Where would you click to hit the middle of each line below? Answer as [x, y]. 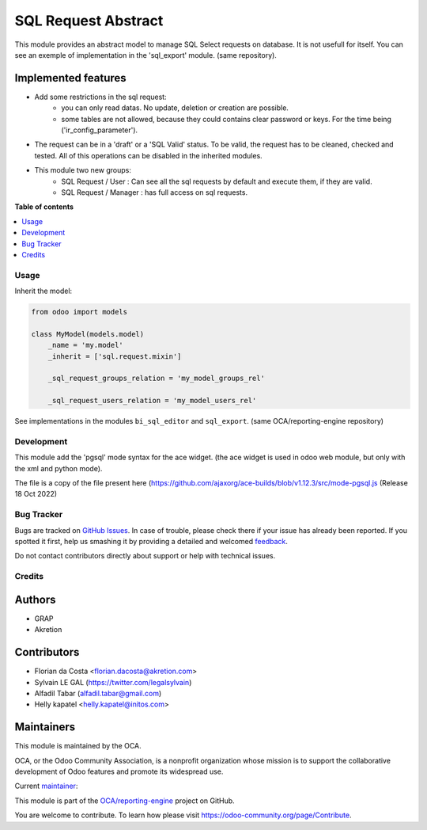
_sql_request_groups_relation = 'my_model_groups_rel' [156, 379]
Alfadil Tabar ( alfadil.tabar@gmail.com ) [98, 693]
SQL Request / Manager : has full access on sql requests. [155, 192]
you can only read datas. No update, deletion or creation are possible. [175, 108]
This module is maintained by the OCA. [78, 746]
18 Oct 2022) [36, 494]
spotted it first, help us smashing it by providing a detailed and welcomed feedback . [151, 541]
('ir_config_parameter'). [100, 130]
